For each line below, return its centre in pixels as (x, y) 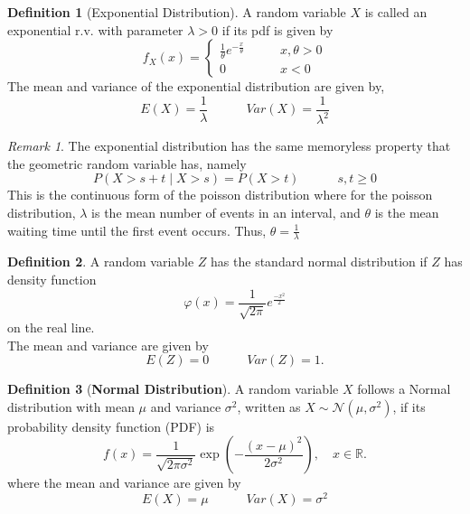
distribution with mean (71, 406)
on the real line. (51, 327)
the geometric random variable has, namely (127, 163)
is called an (396, 12)
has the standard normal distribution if (319, 262)
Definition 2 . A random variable (101, 262)
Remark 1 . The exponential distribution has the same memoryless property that (229, 146)
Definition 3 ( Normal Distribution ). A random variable (173, 389)
